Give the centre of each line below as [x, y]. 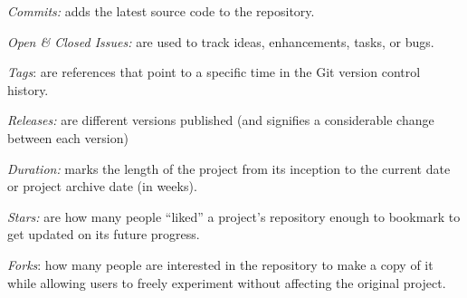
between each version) [68, 137]
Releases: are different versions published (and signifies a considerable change [221, 120]
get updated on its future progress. [104, 234]
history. [28, 89]
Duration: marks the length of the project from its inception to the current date [229, 168]
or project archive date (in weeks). [102, 186]
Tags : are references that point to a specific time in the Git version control [214, 72]
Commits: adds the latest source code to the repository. [161, 11]
